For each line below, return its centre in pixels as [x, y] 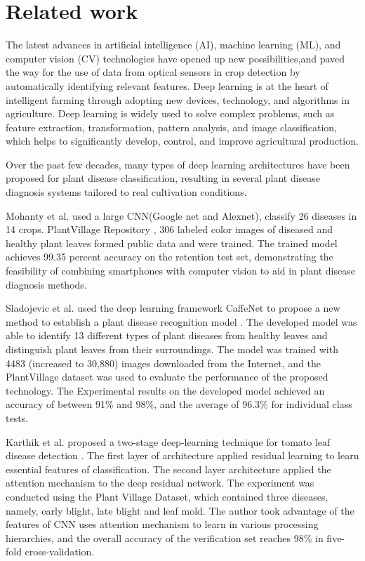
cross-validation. [60, 552]
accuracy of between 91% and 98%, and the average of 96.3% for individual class [179, 404]
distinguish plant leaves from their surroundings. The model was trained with [172, 349]
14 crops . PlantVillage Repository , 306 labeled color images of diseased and [169, 229]
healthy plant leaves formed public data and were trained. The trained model [172, 243]
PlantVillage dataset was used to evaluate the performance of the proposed [167, 377]
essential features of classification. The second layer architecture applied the [168, 469]
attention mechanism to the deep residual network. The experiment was [160, 483]
